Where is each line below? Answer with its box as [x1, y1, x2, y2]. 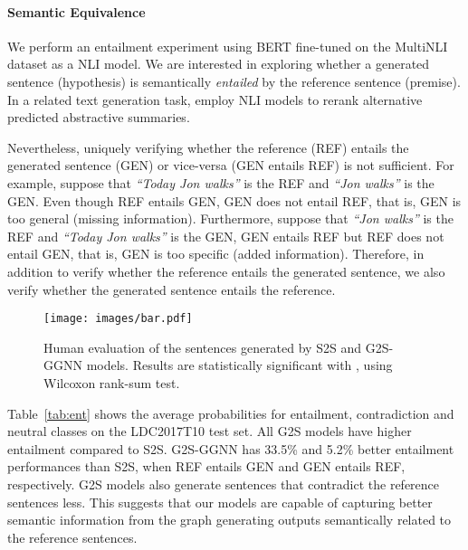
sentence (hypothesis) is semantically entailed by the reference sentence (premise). [7, 71, 461, 90]
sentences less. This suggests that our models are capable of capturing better [7, 492, 433, 511]
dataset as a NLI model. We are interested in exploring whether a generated [7, 54, 430, 73]
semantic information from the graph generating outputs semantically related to [7, 510, 452, 529]
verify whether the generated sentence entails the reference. [7, 280, 336, 299]
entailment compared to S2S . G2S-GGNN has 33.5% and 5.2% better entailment [7, 439, 454, 458]
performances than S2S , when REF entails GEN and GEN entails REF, [7, 457, 406, 476]
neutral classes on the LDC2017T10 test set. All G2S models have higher [7, 422, 412, 441]
